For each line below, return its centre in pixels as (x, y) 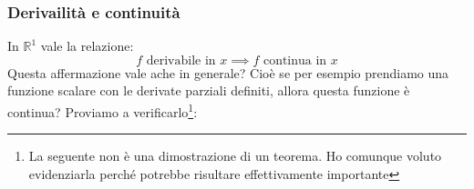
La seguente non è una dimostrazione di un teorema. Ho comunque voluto (235, 156)
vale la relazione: (87, 46)
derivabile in (181, 60)
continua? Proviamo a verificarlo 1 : (103, 110)
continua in (295, 60)
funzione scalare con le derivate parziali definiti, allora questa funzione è (209, 90)
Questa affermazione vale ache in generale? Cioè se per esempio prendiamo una (228, 72)
